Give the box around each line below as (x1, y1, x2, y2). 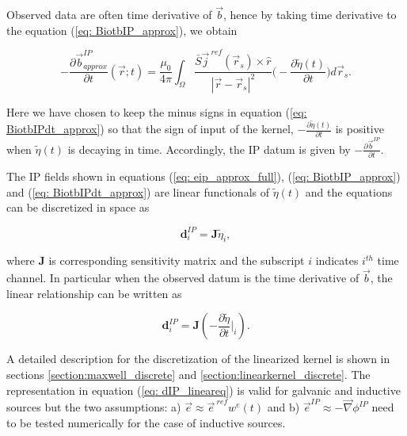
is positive (335, 120, 384, 137)
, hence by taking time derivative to (223, 6, 397, 23)
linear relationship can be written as (6, 285, 182, 301)
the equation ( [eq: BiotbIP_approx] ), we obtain (6, 21, 238, 38)
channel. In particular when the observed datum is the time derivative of (6, 270, 359, 286)
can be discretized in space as (6, 199, 150, 216)
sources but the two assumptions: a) (6, 399, 181, 415)
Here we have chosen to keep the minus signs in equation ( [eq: (6, 103, 307, 120)
